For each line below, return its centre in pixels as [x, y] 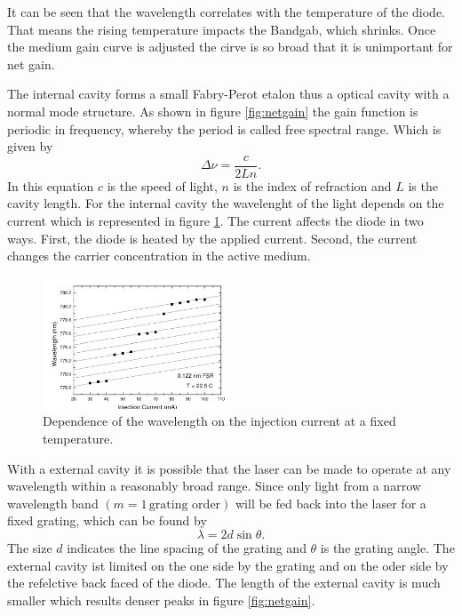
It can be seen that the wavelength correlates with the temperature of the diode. [226, 12]
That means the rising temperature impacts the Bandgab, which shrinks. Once [222, 29]
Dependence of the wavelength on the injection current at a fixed [219, 421]
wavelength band [53, 503]
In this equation [51, 185]
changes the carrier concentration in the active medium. [159, 256]
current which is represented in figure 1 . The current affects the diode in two [215, 220]
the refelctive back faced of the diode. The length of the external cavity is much [224, 583]
